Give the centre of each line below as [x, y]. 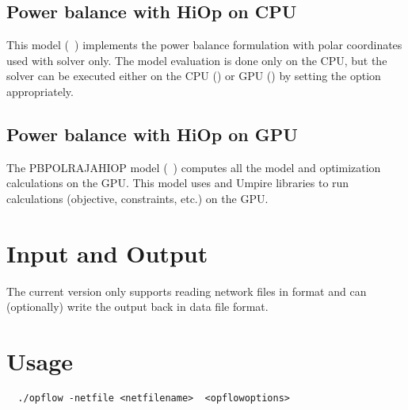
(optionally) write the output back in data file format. [137, 307]
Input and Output [107, 253]
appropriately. [40, 91]
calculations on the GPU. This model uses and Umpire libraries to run [178, 183]
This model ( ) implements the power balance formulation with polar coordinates [204, 45]
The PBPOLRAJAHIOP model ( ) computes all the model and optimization [194, 167]
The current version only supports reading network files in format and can [187, 291]
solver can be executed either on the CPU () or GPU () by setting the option [194, 76]
